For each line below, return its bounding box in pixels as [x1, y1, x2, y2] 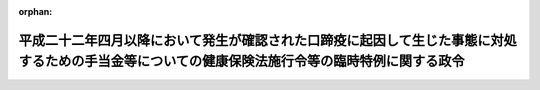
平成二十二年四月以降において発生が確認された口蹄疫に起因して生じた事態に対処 [18, 31, 517, 49]
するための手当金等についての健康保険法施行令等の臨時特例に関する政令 [18, 53, 465, 70]
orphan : [18, 6, 53, 17]
